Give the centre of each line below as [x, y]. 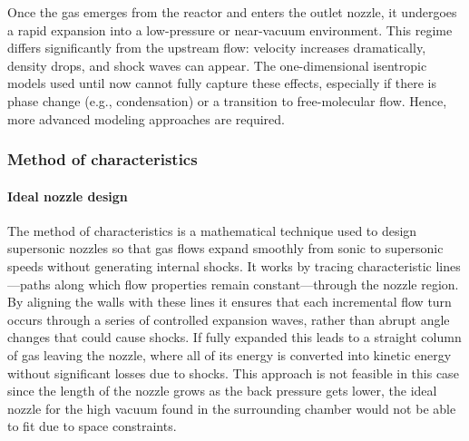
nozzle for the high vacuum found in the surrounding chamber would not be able [232, 408]
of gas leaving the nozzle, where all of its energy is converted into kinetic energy [230, 354]
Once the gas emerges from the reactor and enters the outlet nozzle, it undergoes [232, 12]
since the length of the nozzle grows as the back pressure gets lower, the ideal [222, 391]
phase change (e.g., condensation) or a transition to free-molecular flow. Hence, [227, 100]
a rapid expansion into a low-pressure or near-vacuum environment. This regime [230, 29]
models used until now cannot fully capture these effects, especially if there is [222, 83]
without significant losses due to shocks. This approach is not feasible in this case [233, 372]
